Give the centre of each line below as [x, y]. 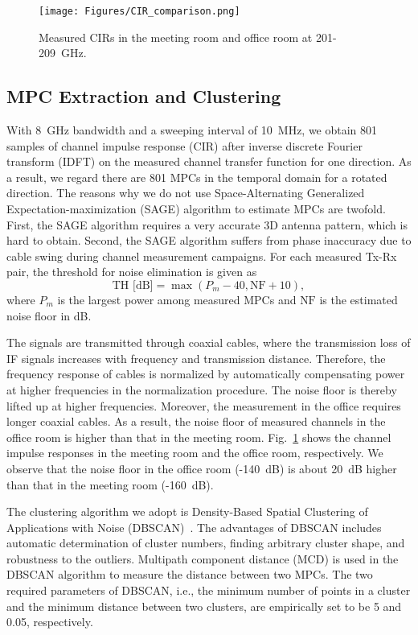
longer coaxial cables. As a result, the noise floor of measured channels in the [196, 421]
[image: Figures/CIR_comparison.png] [139, 11]
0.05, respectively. [50, 622]
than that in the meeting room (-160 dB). [110, 484]
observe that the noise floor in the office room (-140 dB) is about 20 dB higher [202, 468]
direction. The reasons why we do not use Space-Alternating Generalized [186, 193]
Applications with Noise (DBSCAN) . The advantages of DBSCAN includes [194, 527]
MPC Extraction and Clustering [144, 96]
